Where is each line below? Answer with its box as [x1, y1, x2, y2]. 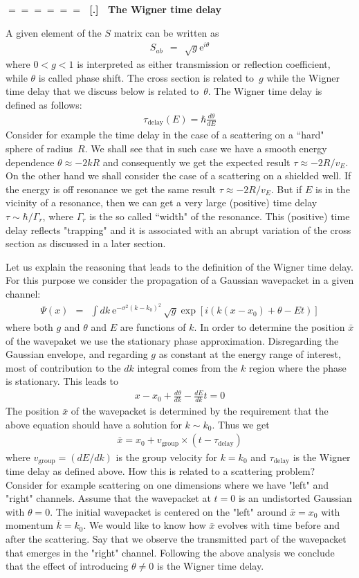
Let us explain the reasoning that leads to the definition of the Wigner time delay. [6, 259, 353, 273]
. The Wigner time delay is [208, 84, 322, 98]
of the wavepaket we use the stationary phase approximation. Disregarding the [6, 333, 339, 347]
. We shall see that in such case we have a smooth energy [84, 141, 327, 156]
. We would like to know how [83, 518, 206, 532]
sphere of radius [6, 141, 73, 156]
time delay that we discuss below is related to [6, 84, 199, 98]
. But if [270, 181, 302, 196]
